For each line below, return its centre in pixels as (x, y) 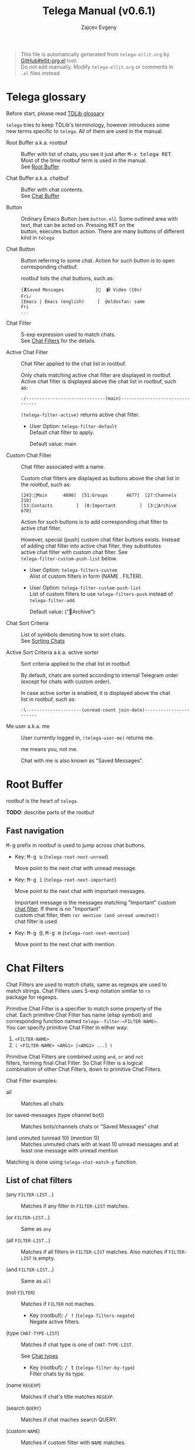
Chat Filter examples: (32, 1080)
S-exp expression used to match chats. (68, 334)
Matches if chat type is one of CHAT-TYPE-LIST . (77, 1345)
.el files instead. (41, 73)
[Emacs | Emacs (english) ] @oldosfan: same (83, 302)
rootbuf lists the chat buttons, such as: (67, 278)
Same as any (36, 1229)
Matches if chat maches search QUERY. (69, 1420)
